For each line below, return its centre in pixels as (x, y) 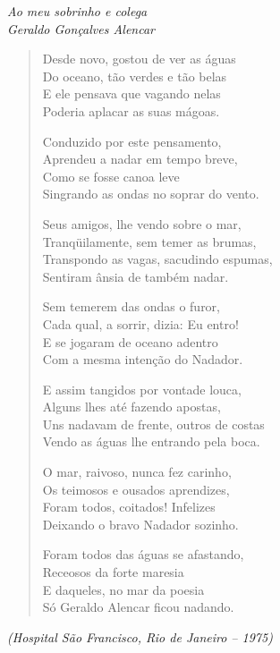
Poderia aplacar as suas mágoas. (131, 110)
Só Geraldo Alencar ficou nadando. (138, 607)
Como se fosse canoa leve (111, 176)
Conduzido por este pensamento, (132, 141)
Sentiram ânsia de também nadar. (136, 276)
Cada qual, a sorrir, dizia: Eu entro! (140, 323)
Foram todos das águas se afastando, (143, 554)
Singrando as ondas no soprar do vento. (151, 194)
